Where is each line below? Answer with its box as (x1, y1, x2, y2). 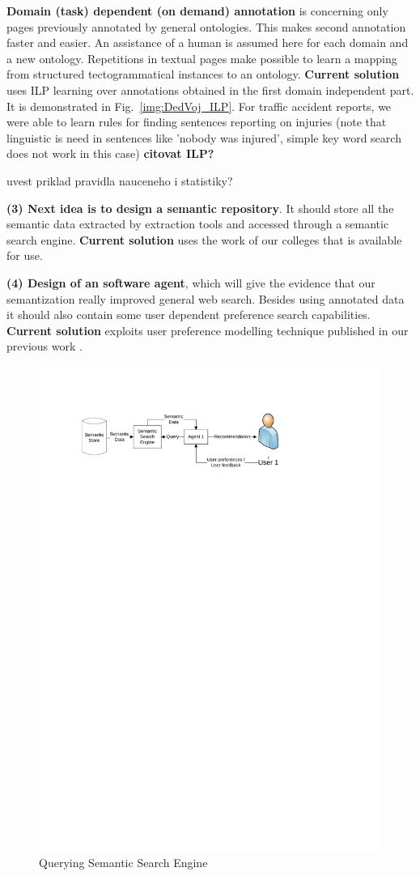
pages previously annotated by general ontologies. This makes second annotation (6, 18, 406, 35)
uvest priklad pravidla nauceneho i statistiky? (6, 172, 233, 189)
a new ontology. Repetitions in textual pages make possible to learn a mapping (6, 49, 397, 66)
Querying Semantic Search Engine (39, 854, 208, 871)
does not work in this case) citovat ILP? (6, 145, 214, 162)
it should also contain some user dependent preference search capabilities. (6, 306, 371, 323)
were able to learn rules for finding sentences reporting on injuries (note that (6, 113, 387, 130)
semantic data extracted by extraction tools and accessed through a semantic (6, 215, 389, 232)
